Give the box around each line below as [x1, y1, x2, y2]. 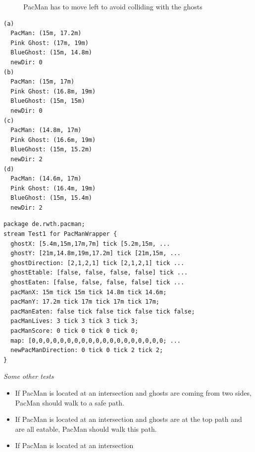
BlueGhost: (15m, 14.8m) [10, 49, 92, 56]
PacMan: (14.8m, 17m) [10, 127, 82, 134]
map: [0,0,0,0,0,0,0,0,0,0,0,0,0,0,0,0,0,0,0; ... [10, 337, 181, 344]
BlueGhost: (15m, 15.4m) [10, 194, 92, 202]
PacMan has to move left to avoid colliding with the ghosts [23, 1, 203, 11]
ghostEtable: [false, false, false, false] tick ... [10, 269, 188, 276]
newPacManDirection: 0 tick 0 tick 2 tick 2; [10, 347, 163, 354]
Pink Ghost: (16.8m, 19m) [10, 88, 96, 95]
